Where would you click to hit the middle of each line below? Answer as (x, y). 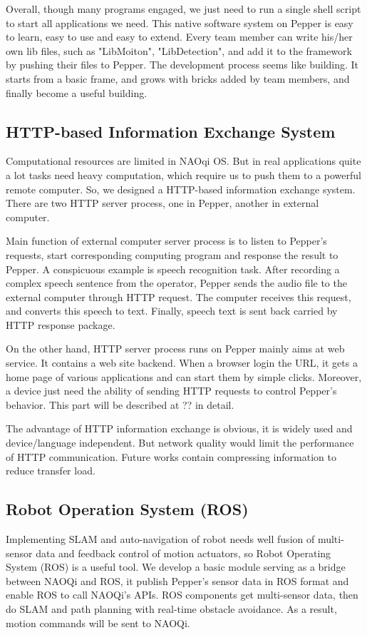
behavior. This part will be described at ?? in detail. (120, 404)
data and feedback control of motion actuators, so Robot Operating (183, 553)
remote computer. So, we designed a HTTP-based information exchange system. (181, 189)
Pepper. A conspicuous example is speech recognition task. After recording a (173, 269)
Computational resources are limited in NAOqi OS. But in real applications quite (183, 161)
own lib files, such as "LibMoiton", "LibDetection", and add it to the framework (179, 50)
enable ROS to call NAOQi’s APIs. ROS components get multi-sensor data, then (182, 595)
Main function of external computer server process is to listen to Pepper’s (166, 241)
